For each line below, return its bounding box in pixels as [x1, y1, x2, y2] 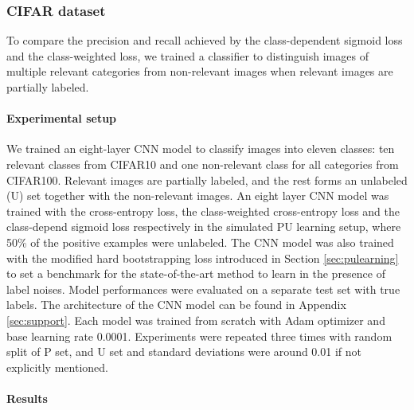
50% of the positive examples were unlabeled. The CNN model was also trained [6, 233, 394, 250]
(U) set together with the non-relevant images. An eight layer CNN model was [6, 187, 389, 204]
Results [6, 389, 48, 406]
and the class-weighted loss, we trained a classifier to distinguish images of [6, 47, 369, 64]
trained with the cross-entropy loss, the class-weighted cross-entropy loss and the [6, 202, 400, 219]
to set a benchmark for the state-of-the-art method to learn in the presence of [6, 265, 385, 282]
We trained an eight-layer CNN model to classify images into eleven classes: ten [6, 140, 395, 157]
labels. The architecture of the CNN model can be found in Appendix [6, 296, 346, 313]
